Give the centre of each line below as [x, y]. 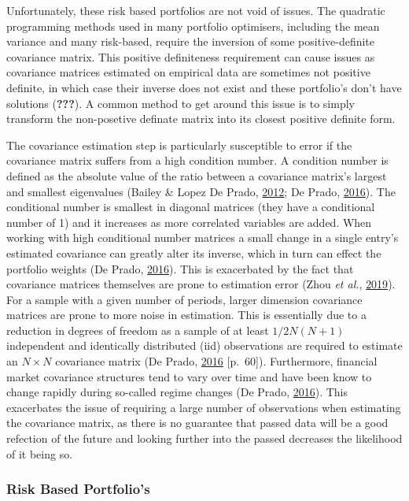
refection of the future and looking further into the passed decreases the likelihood [204, 438]
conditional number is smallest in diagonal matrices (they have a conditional [191, 207]
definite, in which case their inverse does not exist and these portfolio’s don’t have [204, 87]
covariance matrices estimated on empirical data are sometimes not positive [188, 72]
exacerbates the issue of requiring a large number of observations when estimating [204, 407]
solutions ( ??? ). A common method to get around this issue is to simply [181, 103]
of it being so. [40, 453]
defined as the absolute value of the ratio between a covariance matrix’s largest [197, 175]
